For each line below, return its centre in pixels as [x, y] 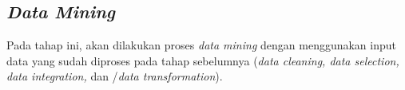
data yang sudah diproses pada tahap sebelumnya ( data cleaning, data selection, [203, 60]
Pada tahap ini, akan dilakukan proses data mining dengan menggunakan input [202, 45]
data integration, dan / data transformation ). [115, 76]
